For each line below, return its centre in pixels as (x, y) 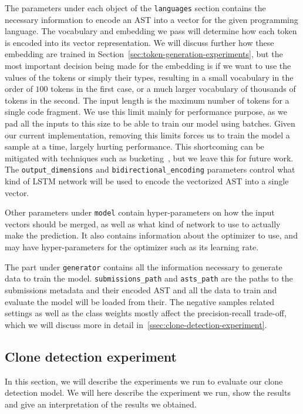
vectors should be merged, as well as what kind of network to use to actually (143, 223)
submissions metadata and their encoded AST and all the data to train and (141, 289)
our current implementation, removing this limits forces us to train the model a (147, 135)
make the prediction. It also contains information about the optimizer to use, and (151, 235)
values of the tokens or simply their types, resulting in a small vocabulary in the (149, 77)
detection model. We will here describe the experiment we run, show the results (148, 393)
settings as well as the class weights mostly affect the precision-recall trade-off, (146, 313)
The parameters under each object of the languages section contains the (135, 8)
